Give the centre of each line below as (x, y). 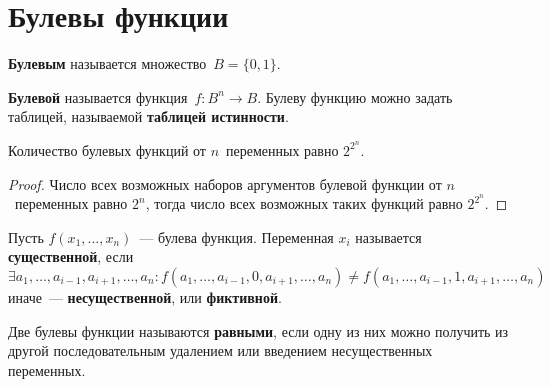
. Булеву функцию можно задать (355, 96)
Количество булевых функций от (107, 149)
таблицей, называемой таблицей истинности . (148, 116)
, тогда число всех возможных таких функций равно (304, 203)
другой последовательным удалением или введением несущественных (220, 350)
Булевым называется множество (107, 63)
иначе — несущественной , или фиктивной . (145, 297)
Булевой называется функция (98, 96)
